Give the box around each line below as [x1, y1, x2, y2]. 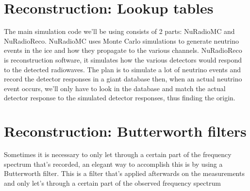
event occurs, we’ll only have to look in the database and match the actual [4, 83, 226, 93]
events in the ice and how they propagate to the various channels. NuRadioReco [4, 45, 242, 55]
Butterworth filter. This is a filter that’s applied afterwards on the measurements [4, 168, 245, 178]
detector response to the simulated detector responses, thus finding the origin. [4, 93, 235, 103]
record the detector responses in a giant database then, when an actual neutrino [4, 74, 242, 84]
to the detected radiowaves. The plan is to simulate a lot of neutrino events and [4, 64, 241, 74]
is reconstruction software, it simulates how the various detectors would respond [4, 54, 242, 64]
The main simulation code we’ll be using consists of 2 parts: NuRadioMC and [4, 26, 235, 36]
